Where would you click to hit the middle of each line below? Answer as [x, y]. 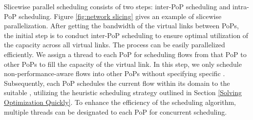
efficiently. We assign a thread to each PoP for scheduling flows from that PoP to [125, 54]
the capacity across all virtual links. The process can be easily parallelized [115, 45]
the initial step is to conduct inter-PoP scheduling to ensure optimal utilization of [126, 35]
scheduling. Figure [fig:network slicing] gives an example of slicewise [120, 16]
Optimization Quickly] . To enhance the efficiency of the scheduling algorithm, [120, 102]
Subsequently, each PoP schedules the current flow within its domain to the [117, 83]
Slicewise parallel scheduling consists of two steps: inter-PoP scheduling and [117, 6]
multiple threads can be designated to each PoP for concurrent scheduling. [116, 111]
